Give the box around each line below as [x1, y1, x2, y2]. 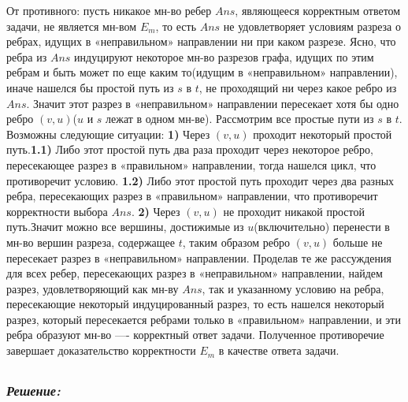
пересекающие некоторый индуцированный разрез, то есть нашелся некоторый [6, 296, 384, 312]
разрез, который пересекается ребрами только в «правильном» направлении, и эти [6, 311, 401, 327]
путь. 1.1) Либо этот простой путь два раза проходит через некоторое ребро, [6, 141, 373, 158]
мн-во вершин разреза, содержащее [6, 233, 176, 250]
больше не [332, 233, 383, 250]
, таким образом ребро [182, 233, 291, 250]
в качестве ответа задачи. [218, 342, 339, 359]
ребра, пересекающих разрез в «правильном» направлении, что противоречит [6, 188, 378, 204]
